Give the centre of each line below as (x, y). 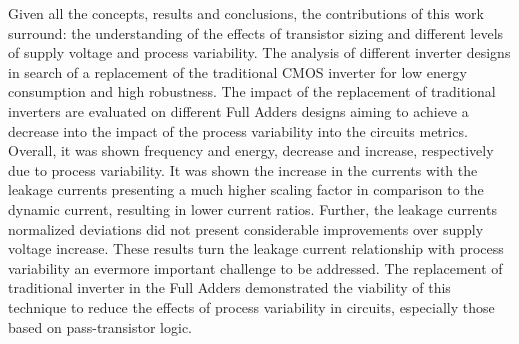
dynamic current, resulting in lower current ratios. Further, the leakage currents (252, 208)
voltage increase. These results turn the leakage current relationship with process (256, 248)
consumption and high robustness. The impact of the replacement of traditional (252, 91)
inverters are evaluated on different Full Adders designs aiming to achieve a (238, 110)
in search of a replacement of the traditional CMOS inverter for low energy (237, 71)
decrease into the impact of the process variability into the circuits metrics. (238, 130)
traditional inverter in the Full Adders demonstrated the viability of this (229, 287)
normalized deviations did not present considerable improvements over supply (246, 228)
